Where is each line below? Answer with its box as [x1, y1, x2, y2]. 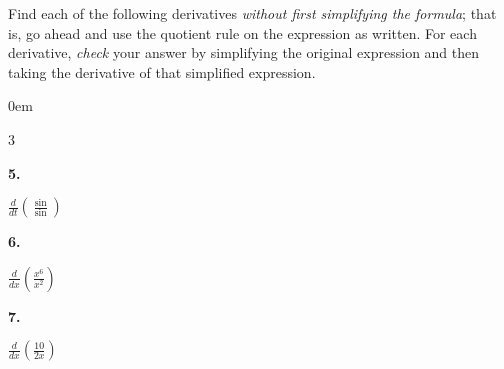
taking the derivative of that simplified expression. [8, 61, 316, 82]
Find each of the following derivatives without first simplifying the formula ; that [8, 3, 497, 23]
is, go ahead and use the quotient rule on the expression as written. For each [8, 22, 477, 43]
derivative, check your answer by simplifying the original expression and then [8, 42, 480, 63]
